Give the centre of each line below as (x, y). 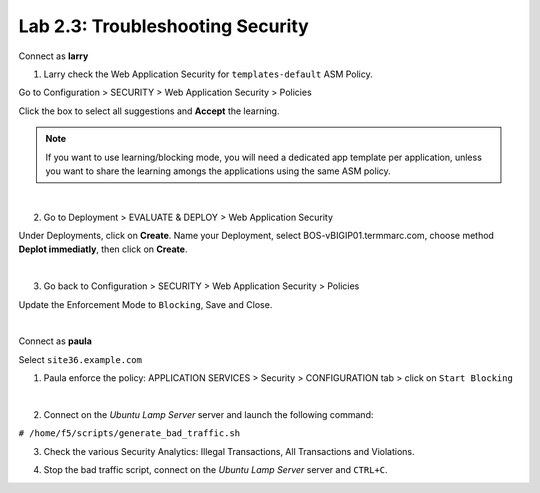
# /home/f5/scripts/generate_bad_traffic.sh (129, 433)
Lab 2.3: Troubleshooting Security (163, 26)
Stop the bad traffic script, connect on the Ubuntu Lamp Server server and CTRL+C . (216, 470)
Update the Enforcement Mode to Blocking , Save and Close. (145, 304)
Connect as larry (53, 56)
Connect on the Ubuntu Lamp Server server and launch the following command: (208, 414)
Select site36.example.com (80, 359)
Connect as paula (55, 341)
